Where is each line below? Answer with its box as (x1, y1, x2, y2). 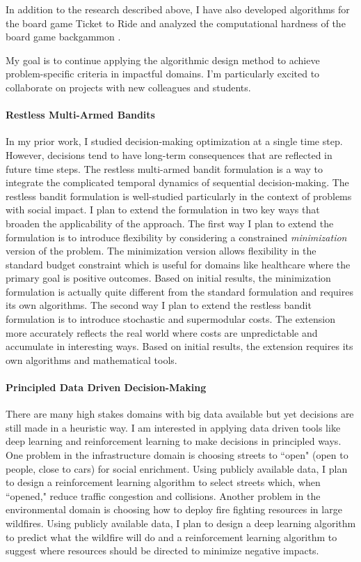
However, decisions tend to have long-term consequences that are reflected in (6, 147, 332, 162)
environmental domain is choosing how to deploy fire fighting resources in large (6, 502, 342, 517)
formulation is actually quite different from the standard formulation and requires (6, 284, 353, 298)
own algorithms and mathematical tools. (6, 352, 177, 367)
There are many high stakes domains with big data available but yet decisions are (6, 407, 354, 421)
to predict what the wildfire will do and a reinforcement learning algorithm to (6, 529, 337, 544)
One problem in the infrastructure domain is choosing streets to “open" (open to (6, 448, 348, 462)
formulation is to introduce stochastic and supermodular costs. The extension (6, 312, 335, 326)
